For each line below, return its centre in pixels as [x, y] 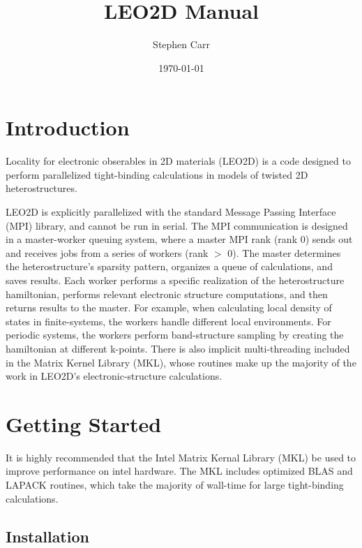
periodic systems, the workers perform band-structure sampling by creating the [175, 335]
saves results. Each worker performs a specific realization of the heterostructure [175, 280]
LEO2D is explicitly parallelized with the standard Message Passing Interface [171, 212]
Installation [47, 536]
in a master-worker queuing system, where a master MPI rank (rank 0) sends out [179, 239]
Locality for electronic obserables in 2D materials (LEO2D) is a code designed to [178, 161]
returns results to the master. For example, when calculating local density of [169, 308]
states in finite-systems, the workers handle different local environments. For [168, 321]
